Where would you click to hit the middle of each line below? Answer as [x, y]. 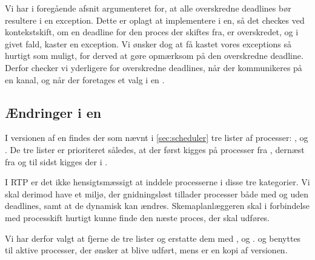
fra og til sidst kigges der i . [56, 161]
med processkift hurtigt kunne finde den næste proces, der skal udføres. [138, 217]
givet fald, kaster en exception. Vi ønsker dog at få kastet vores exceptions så [148, 43]
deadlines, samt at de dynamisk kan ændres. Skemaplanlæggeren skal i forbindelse [157, 206]
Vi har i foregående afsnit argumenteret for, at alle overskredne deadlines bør [148, 8]
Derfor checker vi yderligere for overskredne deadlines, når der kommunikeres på [154, 67]
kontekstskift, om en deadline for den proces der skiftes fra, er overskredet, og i [152, 32]
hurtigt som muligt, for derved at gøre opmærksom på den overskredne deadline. [154, 56]
